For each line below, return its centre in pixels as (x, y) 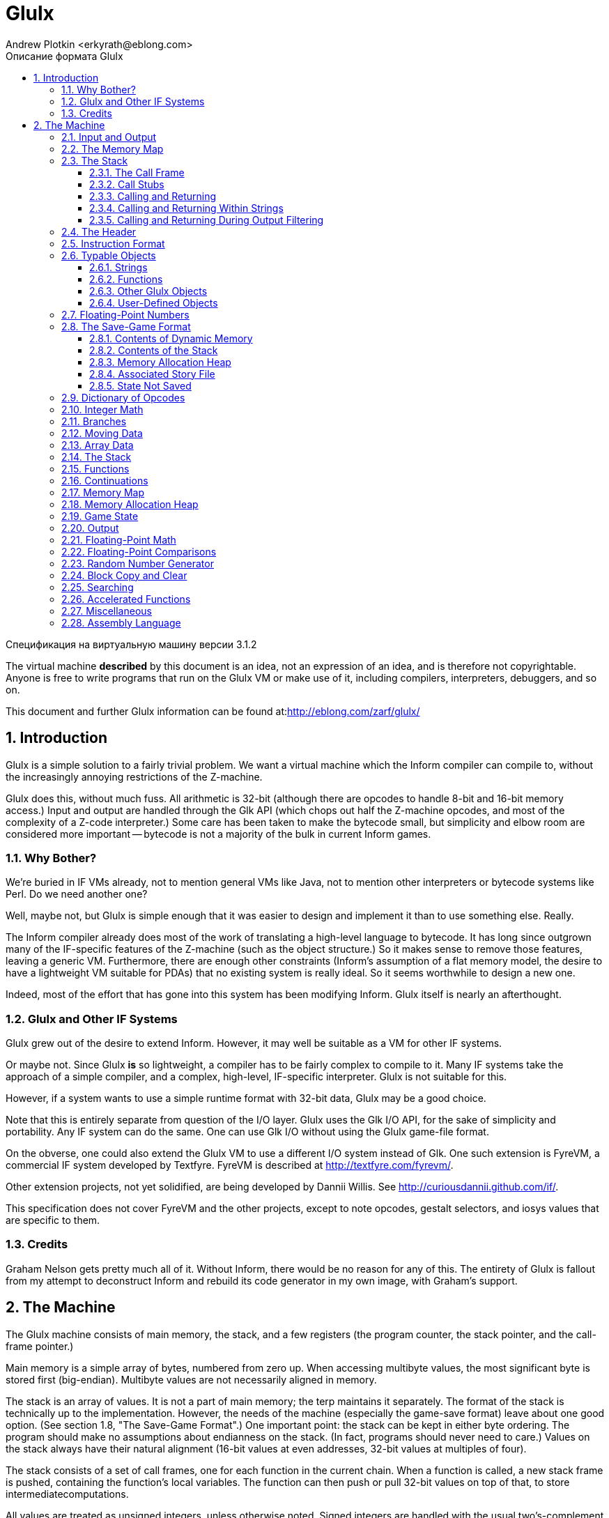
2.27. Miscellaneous (107, 611)
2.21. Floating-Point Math (119, 539)
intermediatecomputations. (67, 1494)
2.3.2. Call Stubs (127, 184)
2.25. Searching (98, 587)
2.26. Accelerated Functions (126, 599)
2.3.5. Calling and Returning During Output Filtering (207, 220)
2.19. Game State (100, 516)
